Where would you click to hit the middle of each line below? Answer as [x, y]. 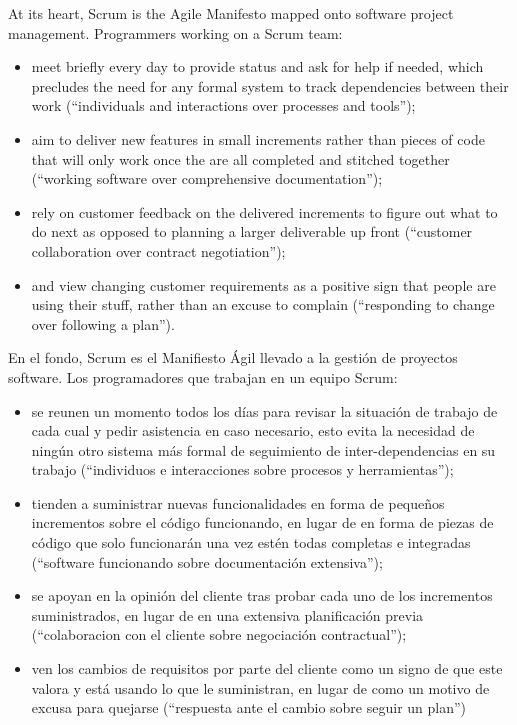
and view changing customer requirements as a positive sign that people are [263, 284]
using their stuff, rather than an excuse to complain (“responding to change [263, 304]
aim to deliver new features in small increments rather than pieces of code [258, 138]
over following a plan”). [103, 323]
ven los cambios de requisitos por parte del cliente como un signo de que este [267, 668]
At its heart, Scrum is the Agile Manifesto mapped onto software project [231, 13]
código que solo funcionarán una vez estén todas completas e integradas [251, 542]
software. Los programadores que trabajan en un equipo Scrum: [203, 376]
